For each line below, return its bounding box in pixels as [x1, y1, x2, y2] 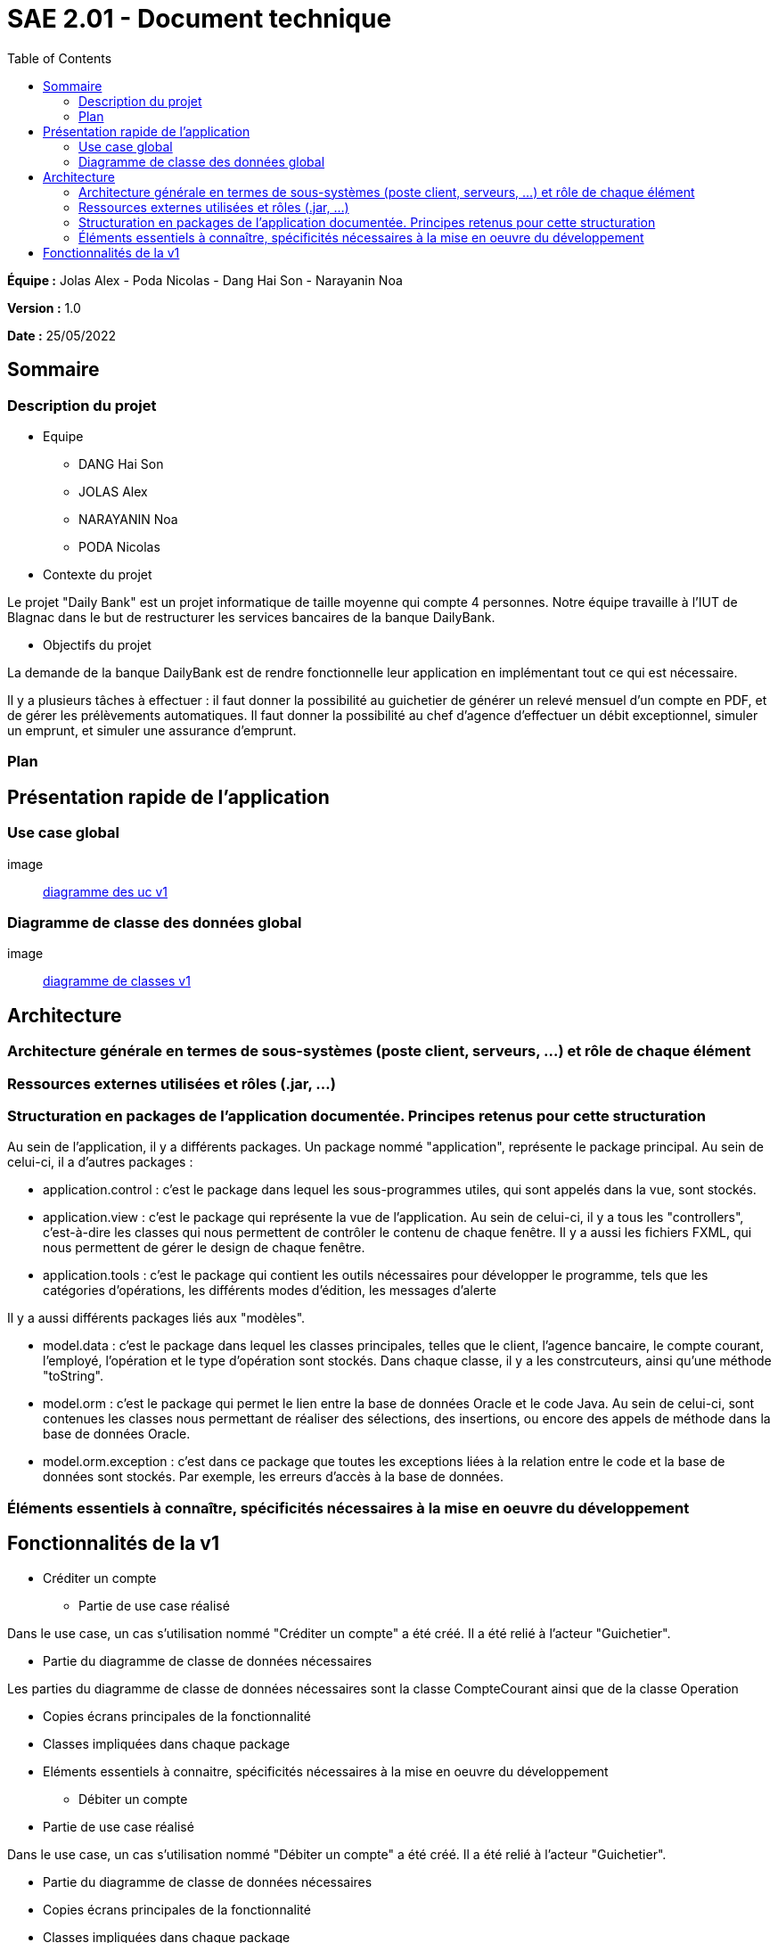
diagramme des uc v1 [43, 883, 168, 899]
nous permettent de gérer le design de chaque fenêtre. [43, 1240, 365, 1256]
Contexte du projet [43, 566, 152, 582]
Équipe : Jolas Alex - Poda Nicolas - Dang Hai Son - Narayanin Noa [7, 272, 403, 288]
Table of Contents [7, 50, 112, 66]
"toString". [43, 1368, 103, 1384]
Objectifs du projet [43, 636, 152, 652]
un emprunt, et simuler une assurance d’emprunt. [7, 722, 297, 738]
